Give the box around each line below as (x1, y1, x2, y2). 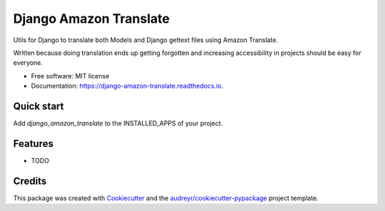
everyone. (13, 58, 43, 67)
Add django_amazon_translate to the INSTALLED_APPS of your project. (13, 119, 223, 128)
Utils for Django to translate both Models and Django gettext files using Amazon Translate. (13, 36, 278, 44)
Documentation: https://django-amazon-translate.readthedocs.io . (31, 82, 224, 91)
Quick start (13, 100, 64, 112)
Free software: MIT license (31, 71, 110, 80)
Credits (13, 175, 47, 187)
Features (13, 138, 53, 150)
